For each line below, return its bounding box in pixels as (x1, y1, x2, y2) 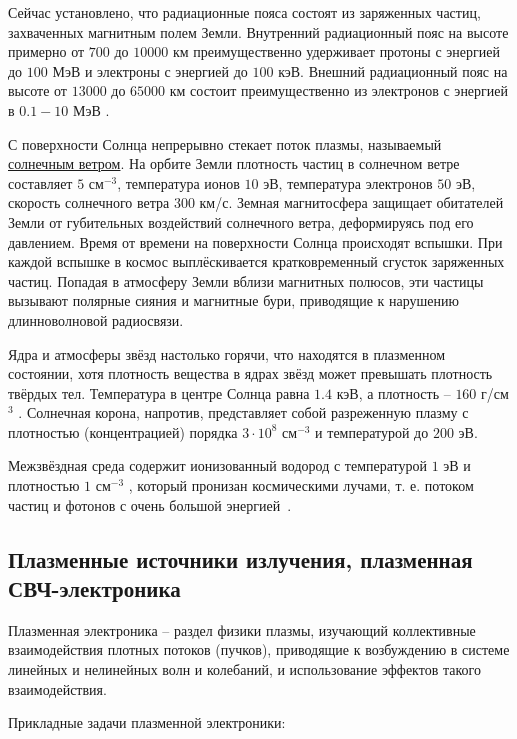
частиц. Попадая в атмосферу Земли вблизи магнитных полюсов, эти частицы (8, 270, 484, 291)
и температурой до (315, 421, 429, 442)
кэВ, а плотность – (336, 382, 451, 403)
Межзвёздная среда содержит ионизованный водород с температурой (8, 455, 427, 476)
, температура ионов (117, 172, 240, 193)
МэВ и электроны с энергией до (52, 60, 248, 81)
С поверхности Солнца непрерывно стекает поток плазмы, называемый (8, 133, 442, 154)
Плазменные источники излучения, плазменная (8, 543, 473, 574)
